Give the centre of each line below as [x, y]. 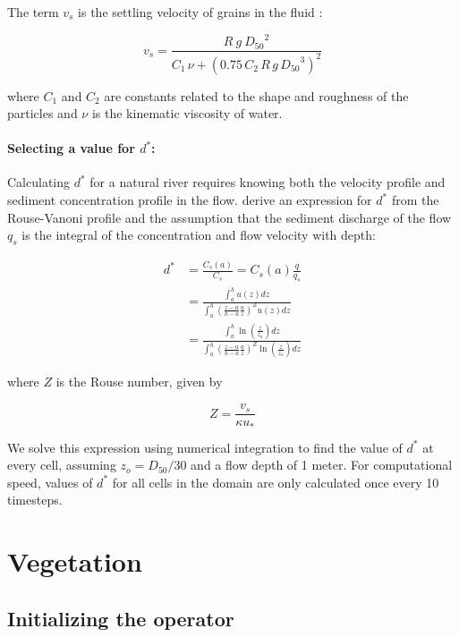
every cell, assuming [62, 465]
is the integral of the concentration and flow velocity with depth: [199, 235]
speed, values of [50, 482]
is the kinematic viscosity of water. [187, 113]
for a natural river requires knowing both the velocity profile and [268, 182]
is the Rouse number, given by [139, 382]
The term [33, 12]
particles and [42, 113]
